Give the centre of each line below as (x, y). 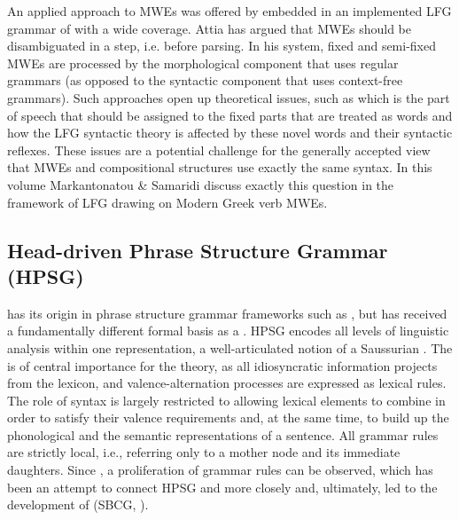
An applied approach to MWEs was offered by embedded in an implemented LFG (229, 11)
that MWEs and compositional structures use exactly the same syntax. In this (220, 167)
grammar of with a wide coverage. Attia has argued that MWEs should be (209, 28)
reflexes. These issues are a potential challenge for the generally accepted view (219, 150)
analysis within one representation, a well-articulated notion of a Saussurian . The (230, 347)
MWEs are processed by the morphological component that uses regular (203, 63)
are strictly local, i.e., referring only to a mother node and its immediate (204, 452)
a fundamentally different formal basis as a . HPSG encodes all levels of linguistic (228, 331)
